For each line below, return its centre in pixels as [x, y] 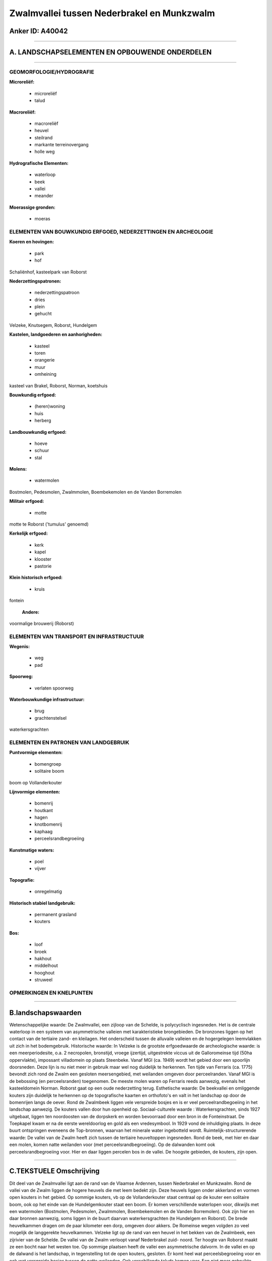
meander [44, 196]
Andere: [31, 612]
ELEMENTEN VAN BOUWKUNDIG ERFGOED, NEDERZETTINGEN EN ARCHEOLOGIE [111, 232]
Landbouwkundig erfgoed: [38, 432]
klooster [43, 559]
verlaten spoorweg [54, 688]
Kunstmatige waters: [32, 850]
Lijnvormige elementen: [35, 791]
